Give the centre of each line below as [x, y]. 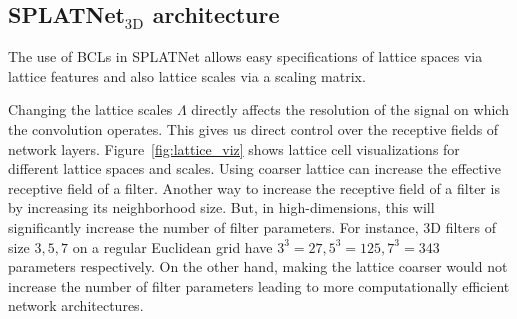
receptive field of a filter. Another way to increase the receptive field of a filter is [254, 187]
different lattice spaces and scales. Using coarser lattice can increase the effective [254, 168]
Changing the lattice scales [90, 109]
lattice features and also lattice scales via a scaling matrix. [187, 75]
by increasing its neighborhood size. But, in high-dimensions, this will [221, 207]
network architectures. [76, 305]
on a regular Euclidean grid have [172, 246]
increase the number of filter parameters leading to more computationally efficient [259, 285]
